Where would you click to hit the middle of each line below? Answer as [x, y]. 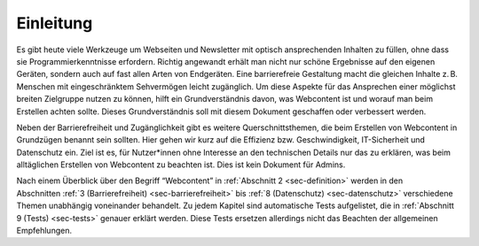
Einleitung [55, 23]
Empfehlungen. [44, 231]
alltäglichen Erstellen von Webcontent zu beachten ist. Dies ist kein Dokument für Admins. [181, 165]
